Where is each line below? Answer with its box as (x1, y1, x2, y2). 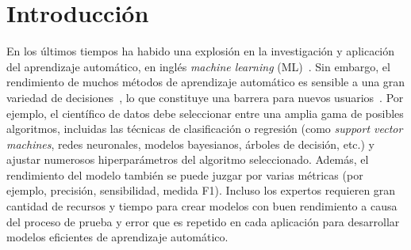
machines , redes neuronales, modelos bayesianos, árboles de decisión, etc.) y (6, 135, 375, 152)
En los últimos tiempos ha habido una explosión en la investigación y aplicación (6, 43, 395, 59)
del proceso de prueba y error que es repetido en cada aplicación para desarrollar (6, 213, 400, 229)
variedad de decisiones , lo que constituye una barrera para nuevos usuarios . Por (6, 89, 404, 105)
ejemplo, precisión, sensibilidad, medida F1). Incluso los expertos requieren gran (6, 182, 396, 199)
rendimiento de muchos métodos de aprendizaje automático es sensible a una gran (6, 74, 405, 90)
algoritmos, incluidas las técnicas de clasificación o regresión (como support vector (6, 120, 403, 137)
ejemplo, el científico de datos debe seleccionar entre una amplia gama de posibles (6, 104, 404, 121)
